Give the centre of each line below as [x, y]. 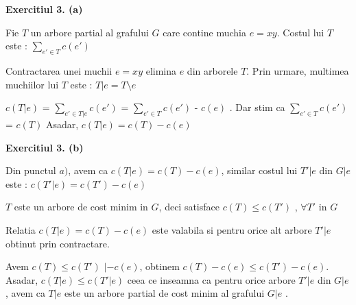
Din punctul [31, 170]
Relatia [21, 229]
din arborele [212, 70]
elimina [161, 70]
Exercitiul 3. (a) [44, 9]
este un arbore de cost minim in [81, 207]
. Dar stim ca [257, 107]
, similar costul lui [259, 170]
